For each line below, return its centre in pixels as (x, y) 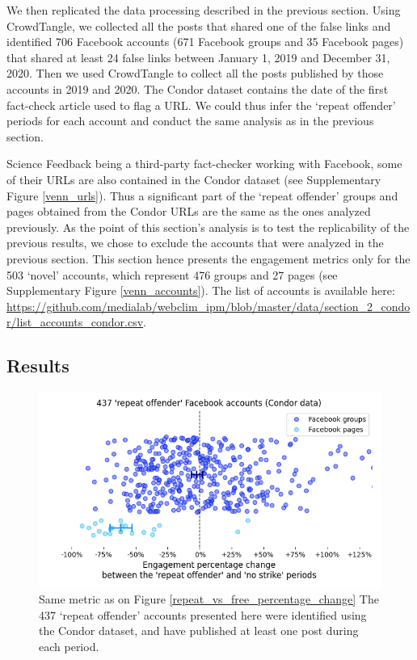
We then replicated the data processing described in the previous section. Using (204, 10)
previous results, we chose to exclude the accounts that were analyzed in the (195, 243)
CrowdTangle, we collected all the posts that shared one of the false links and (199, 25)
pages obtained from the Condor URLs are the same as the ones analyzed (189, 211)
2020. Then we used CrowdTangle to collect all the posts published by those (195, 73)
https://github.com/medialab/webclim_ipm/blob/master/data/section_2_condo (208, 306)
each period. (69, 646)
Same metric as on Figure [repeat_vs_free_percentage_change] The (209, 598)
